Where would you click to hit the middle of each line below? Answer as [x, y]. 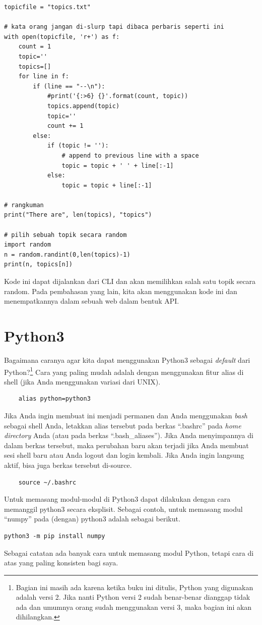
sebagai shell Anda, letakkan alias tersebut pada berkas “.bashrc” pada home [123, 425]
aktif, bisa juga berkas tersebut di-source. [68, 465]
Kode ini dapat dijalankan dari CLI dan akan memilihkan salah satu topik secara [130, 281]
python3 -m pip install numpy [55, 536]
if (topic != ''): [78, 146]
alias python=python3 [54, 399]
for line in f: [44, 77]
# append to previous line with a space [130, 155]
